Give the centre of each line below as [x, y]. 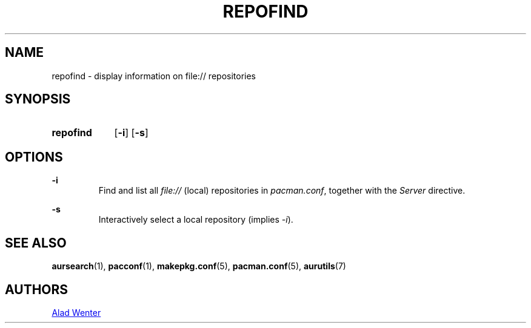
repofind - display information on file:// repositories [154, 76]
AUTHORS [37, 289]
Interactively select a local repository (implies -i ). [196, 220]
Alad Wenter [76, 312]
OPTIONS [34, 157]
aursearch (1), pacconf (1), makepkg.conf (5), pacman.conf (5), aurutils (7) [199, 266]
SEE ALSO [36, 243]
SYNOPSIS [38, 99]
